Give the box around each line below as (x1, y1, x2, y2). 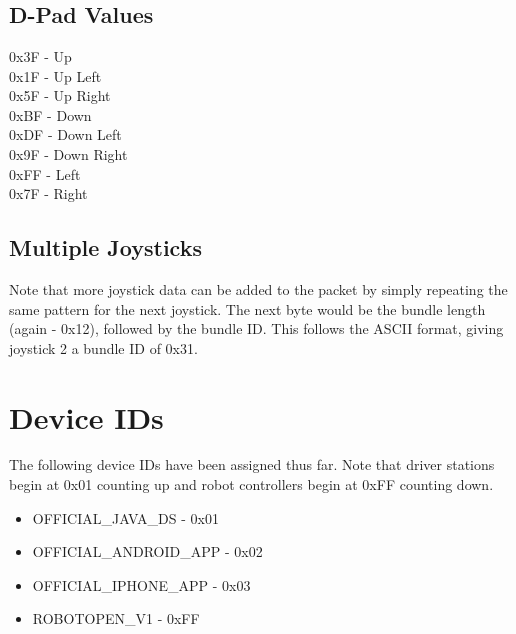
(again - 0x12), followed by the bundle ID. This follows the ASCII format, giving (9, 318, 504, 339)
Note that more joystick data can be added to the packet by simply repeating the (9, 278, 508, 299)
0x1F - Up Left (9, 65, 102, 86)
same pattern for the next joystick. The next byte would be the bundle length (9, 298, 486, 319)
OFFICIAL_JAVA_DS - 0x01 (32, 507, 219, 528)
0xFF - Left (9, 163, 81, 184)
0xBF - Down (9, 104, 92, 125)
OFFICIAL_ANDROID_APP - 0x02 (32, 541, 263, 562)
